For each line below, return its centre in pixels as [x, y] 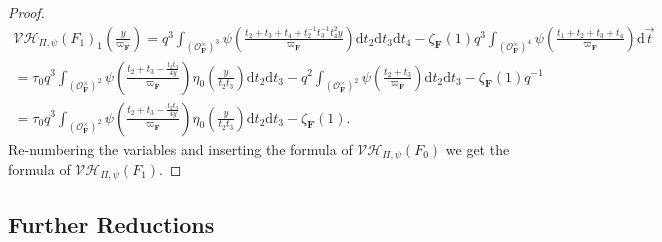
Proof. [26, 12]
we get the [477, 148]
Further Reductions [111, 223]
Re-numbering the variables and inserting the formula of [180, 148]
